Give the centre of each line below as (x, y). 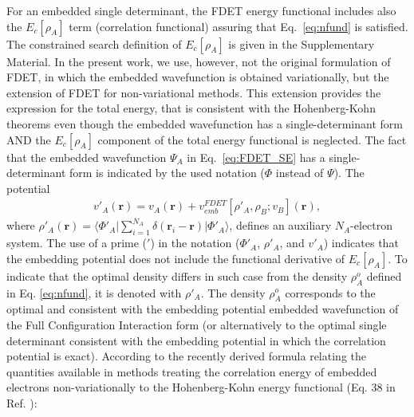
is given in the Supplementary (302, 43)
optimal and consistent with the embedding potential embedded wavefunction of (203, 309)
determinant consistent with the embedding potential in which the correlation (196, 340)
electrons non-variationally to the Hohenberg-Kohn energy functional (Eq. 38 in (201, 387)
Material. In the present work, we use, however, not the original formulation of (199, 61)
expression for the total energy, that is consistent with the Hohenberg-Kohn (191, 108)
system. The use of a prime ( (77, 243)
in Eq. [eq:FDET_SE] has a (256, 157)
